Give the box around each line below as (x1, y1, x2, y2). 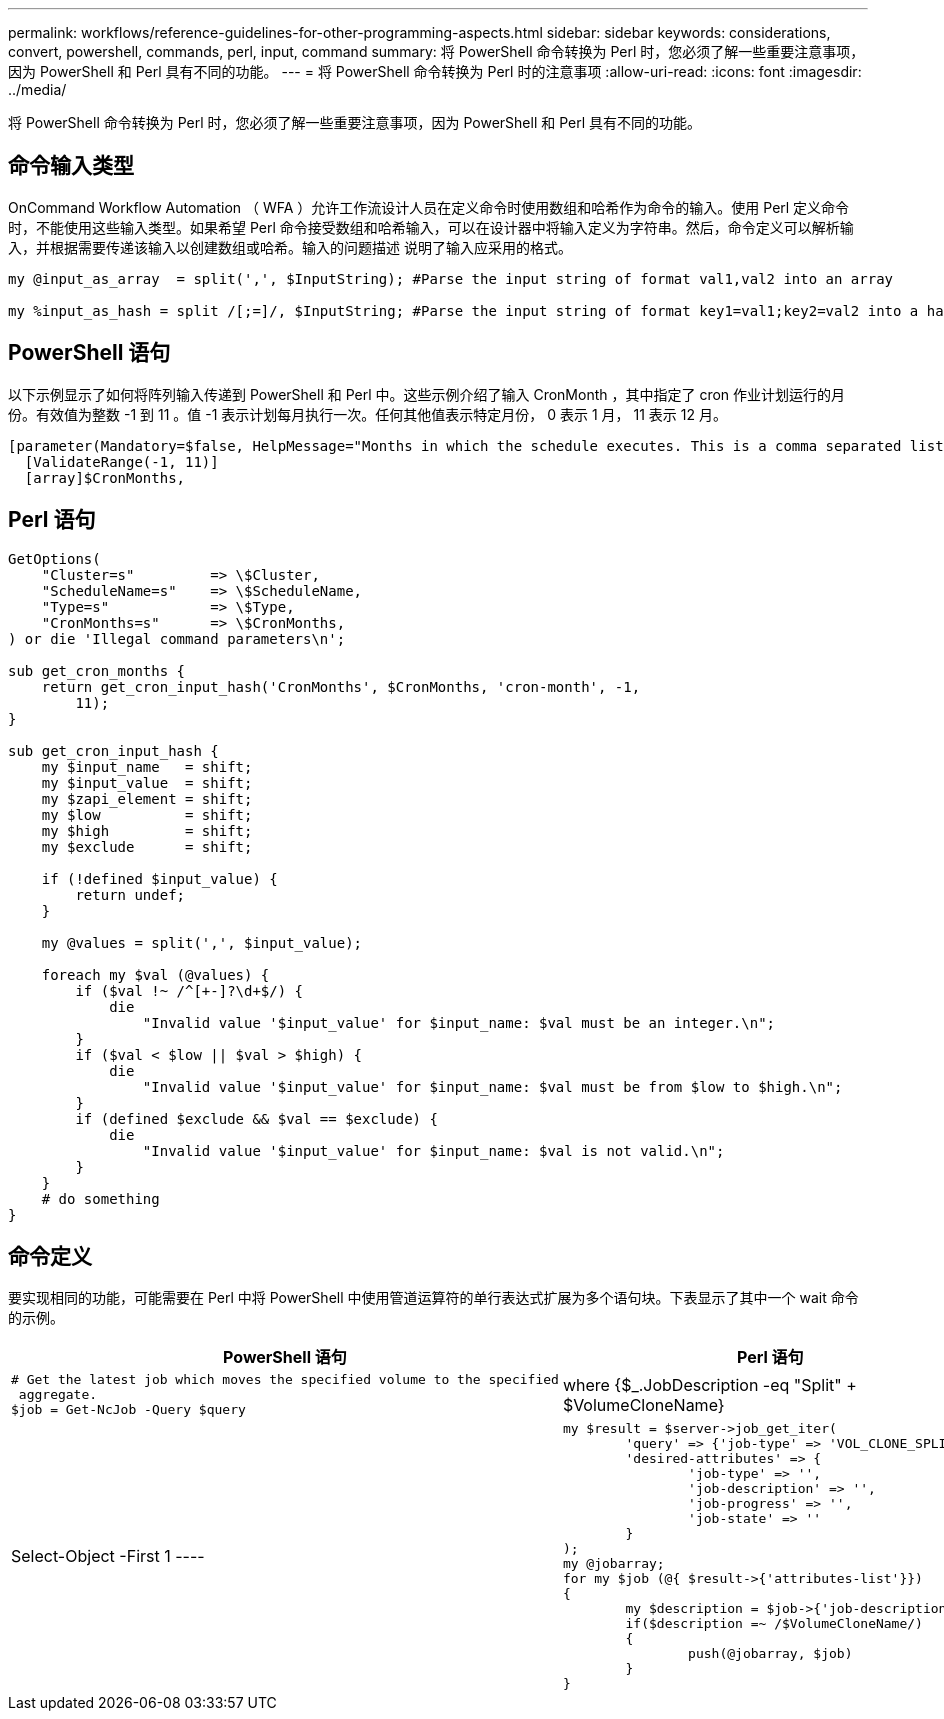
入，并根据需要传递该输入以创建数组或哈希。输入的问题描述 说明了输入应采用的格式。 (8, 238, 572, 256)
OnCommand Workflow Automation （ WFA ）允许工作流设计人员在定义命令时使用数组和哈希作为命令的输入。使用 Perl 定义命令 (8, 198, 850, 216)
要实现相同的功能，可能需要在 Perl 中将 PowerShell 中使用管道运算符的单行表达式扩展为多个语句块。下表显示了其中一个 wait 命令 (8, 1289, 859, 1307)
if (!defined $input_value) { (41, 870, 278, 887)
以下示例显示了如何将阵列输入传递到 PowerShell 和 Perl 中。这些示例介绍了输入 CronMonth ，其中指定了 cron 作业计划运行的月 (8, 385, 846, 403)
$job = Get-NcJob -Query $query (11, 1402, 246, 1418)
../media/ (8, 81, 67, 98)
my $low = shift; (41, 806, 253, 823)
